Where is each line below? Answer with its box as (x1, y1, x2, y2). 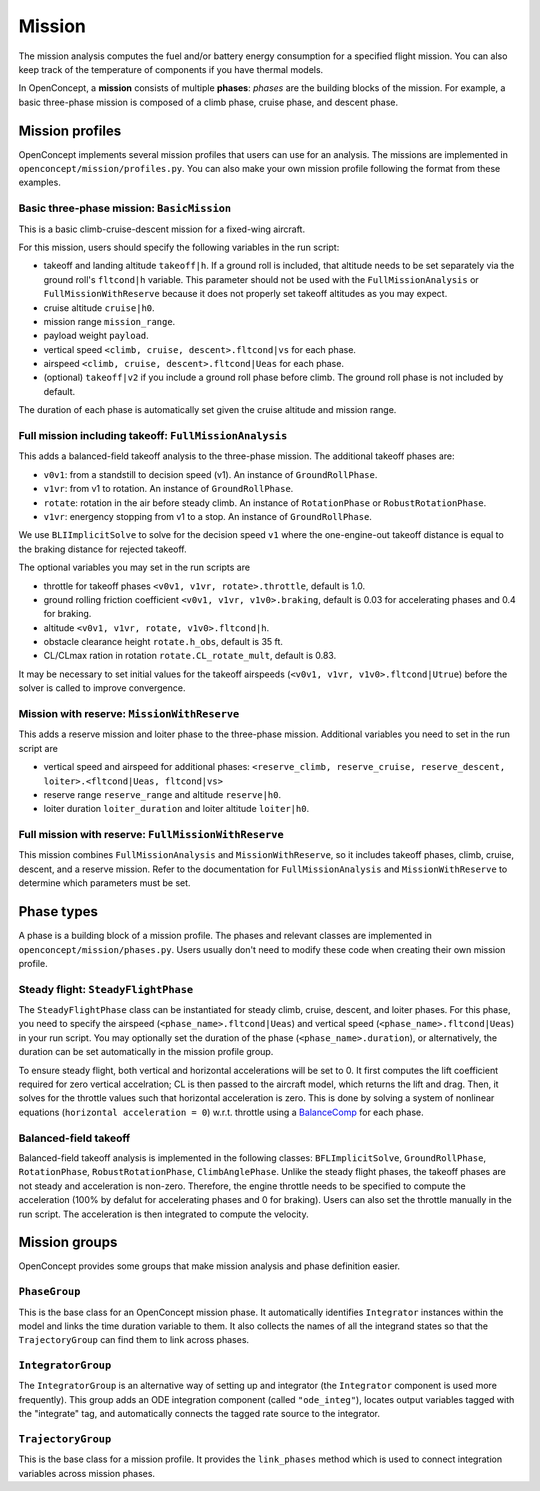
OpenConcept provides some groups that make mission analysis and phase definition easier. (18, 1260, 400, 1272)
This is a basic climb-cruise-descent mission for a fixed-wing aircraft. (18, 223, 305, 235)
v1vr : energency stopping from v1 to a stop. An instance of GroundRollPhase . (43, 510, 372, 522)
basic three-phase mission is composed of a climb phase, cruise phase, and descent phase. (18, 96, 399, 108)
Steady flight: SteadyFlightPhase (18, 982, 194, 996)
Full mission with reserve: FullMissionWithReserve (18, 828, 284, 842)
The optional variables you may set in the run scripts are (18, 561, 250, 574)
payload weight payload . (43, 330, 149, 342)
